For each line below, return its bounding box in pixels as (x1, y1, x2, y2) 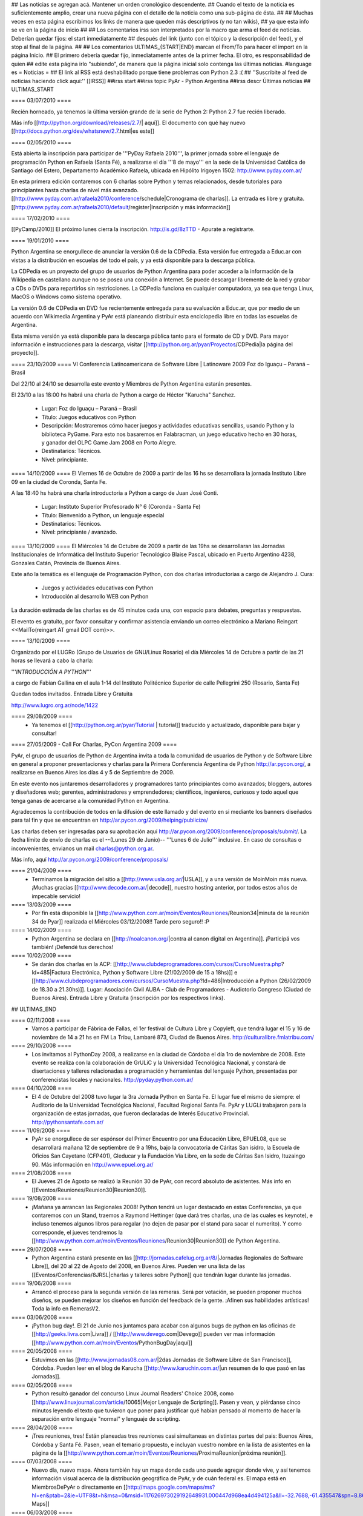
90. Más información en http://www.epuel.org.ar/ (31, 1161, 154, 1168)
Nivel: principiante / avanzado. (41, 528, 117, 536)
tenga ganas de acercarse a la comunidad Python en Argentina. (11, 797, 170, 804)
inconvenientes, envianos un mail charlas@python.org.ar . (11, 845, 154, 852)
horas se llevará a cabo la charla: (11, 657, 94, 664)
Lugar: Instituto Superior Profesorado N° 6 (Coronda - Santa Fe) (41, 503, 201, 511)
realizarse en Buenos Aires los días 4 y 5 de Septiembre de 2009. (11, 769, 175, 776)
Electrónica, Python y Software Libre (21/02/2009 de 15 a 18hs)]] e (71, 969, 238, 976)
